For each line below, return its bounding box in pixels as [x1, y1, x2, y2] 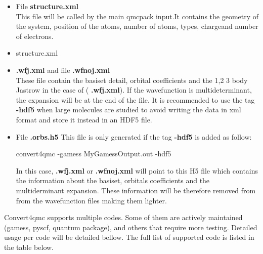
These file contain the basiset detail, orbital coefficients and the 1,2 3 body [16, 74, 248, 85]
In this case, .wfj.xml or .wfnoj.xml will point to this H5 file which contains [16, 165, 258, 176]
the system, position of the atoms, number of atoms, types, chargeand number [16, 21, 258, 31]
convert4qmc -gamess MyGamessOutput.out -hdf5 [16, 148, 171, 159]
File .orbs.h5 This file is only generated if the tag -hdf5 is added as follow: [16, 131, 252, 142]
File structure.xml [16, 1, 79, 11]
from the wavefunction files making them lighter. [16, 195, 167, 205]
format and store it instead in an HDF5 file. [16, 114, 152, 124]
